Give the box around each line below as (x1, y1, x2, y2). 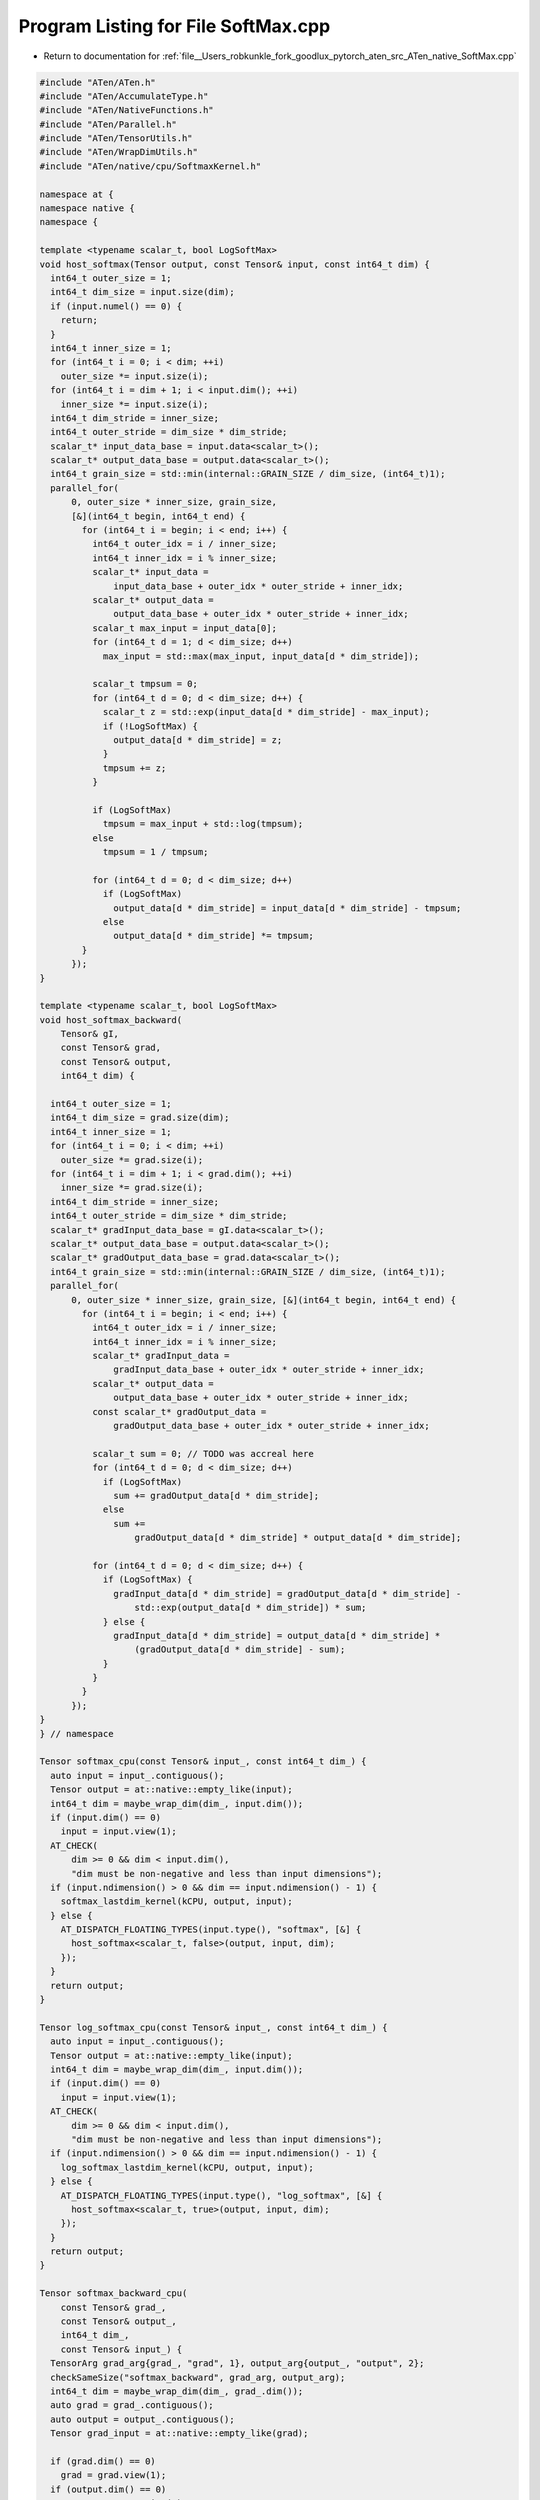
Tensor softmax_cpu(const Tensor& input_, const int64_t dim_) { (39, 1756, 367, 1767)
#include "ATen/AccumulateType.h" (39, 90, 209, 102)
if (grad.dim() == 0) (50, 2455, 157, 2467)
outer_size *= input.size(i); (60, 370, 209, 382)
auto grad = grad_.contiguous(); (50, 2400, 214, 2411)
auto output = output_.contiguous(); (50, 2413, 235, 2425)
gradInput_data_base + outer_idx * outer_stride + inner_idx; (113, 1364, 425, 1375)
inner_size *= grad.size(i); (60, 1182, 204, 1194)
